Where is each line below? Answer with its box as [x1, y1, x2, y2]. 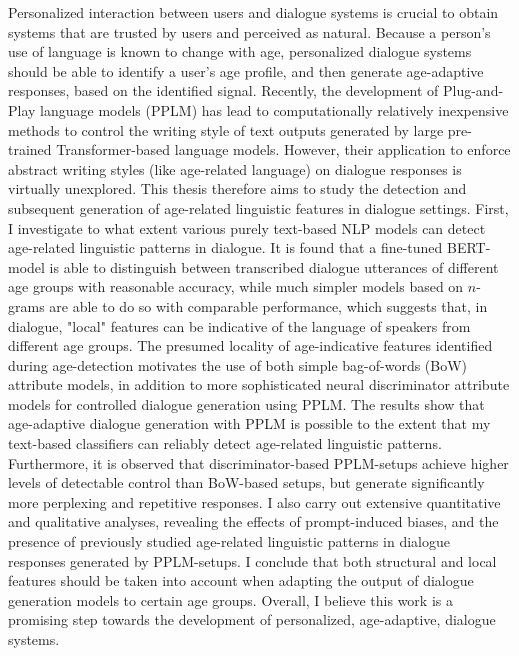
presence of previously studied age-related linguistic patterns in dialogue [8, 531, 450, 552]
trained [8, 139, 52, 160]
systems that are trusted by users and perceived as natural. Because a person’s [8, 21, 491, 42]
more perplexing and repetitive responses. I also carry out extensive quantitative [8, 491, 501, 512]
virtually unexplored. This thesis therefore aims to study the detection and [8, 178, 467, 199]
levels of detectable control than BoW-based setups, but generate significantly [8, 472, 485, 493]
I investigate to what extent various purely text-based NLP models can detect [8, 217, 486, 238]
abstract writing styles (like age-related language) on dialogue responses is [8, 158, 462, 179]
